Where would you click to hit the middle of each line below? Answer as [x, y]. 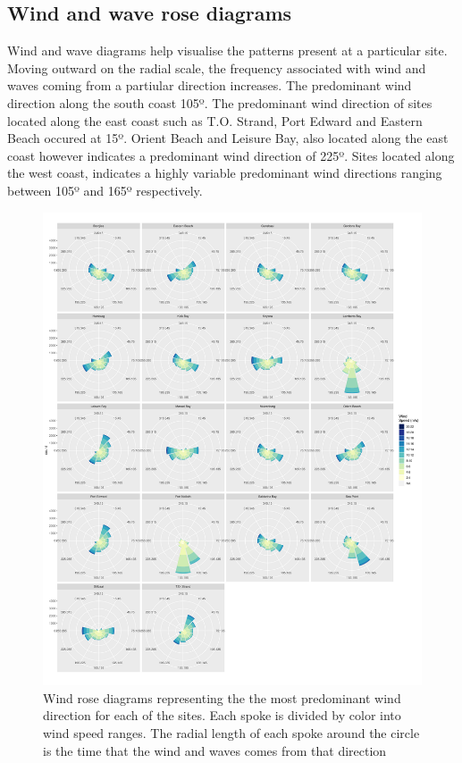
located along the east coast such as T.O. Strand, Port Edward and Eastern [215, 120]
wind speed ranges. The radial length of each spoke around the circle [231, 732]
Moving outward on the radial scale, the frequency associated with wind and [217, 67]
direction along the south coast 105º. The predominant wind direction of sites [220, 102]
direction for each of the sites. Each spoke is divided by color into [222, 715]
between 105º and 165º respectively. [105, 190]
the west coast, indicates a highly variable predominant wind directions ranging [225, 173]
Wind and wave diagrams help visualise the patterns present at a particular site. [227, 50]
